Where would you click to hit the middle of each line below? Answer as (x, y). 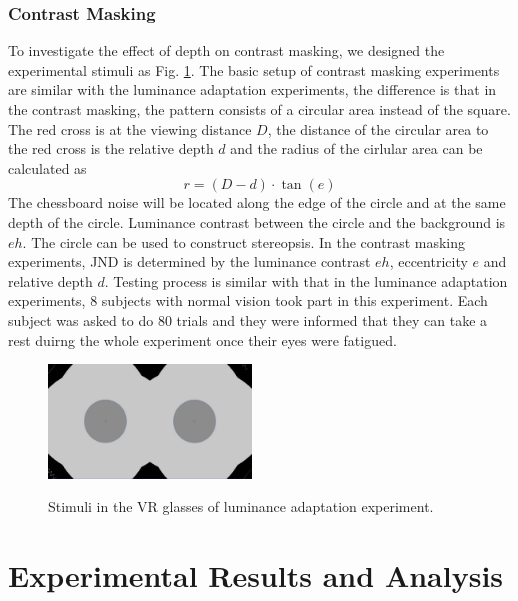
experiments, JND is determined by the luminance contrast (189, 261)
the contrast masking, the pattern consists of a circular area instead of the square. (259, 109)
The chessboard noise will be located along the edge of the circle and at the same (257, 202)
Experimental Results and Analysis (256, 575)
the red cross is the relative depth (111, 148)
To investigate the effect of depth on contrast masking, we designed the (226, 50)
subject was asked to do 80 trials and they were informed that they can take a (248, 319)
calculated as (47, 167)
